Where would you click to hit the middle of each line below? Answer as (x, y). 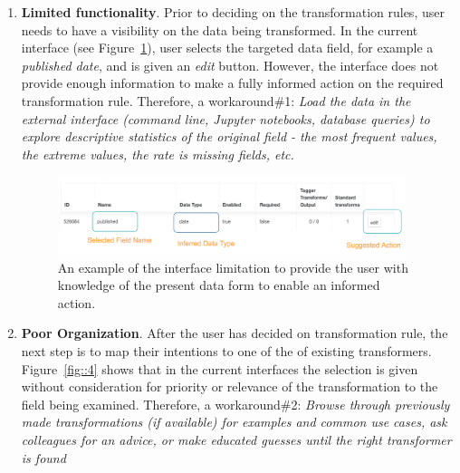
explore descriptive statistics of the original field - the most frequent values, (229, 136)
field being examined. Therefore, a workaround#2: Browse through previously (235, 404)
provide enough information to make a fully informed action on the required (232, 83)
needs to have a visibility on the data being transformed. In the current (220, 29)
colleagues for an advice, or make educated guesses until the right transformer (236, 439)
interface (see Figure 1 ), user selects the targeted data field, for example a (227, 48)
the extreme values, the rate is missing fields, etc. (158, 154)
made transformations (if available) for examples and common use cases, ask (234, 422)
